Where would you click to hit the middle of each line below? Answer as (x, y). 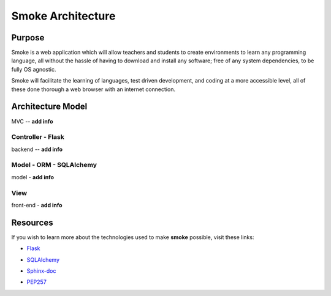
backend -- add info (37, 149)
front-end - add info (37, 205)
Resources (32, 222)
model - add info (33, 177)
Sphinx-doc (41, 271)
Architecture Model (49, 107)
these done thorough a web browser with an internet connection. (93, 89)
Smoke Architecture (63, 16)
